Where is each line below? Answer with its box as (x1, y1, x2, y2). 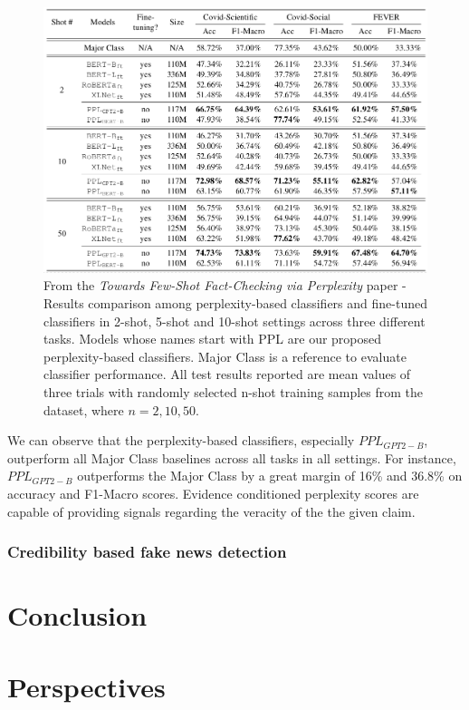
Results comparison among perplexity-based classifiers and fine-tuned (43, 294, 427, 313)
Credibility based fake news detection (7, 540, 287, 563)
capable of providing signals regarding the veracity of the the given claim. (7, 501, 416, 520)
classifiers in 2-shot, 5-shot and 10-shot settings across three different (43, 311, 426, 330)
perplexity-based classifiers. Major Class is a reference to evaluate (43, 346, 407, 365)
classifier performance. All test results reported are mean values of (43, 365, 411, 384)
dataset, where (43, 400, 124, 419)
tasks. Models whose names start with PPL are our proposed (43, 329, 382, 348)
